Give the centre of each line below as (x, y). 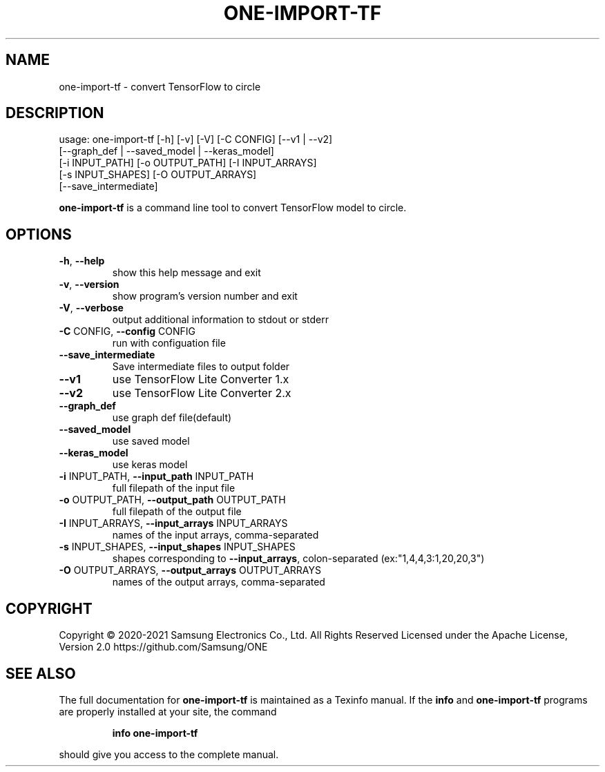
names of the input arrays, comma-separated (215, 535)
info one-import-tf (155, 733)
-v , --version (89, 284)
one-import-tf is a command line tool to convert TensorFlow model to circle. (233, 208)
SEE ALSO (41, 673)
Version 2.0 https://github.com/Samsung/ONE (163, 647)
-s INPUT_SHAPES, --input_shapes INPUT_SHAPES (177, 547)
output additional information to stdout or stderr (220, 320)
